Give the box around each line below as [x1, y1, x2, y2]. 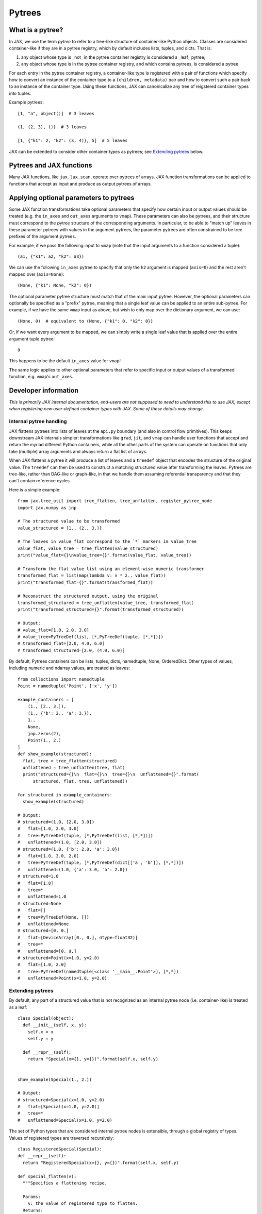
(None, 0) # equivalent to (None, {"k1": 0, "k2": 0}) [17, 318, 153, 324]
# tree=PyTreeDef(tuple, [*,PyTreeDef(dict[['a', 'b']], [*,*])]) [17, 860, 184, 865]
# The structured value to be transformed [17, 519, 120, 524]
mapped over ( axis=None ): [9, 271, 65, 277]
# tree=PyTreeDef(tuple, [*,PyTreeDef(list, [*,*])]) [17, 833, 153, 838]
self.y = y [27, 1036, 54, 1042]
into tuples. [9, 90, 32, 96]
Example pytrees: [9, 100, 44, 105]
